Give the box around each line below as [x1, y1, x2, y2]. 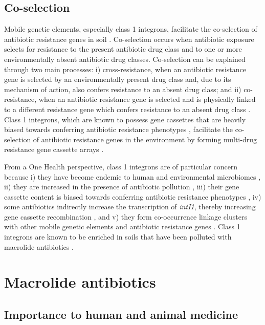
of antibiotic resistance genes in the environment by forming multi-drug [33, 134, 257, 144]
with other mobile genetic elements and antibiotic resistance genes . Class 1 [4, 221, 240, 232]
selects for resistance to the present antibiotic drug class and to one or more [4, 44, 242, 54]
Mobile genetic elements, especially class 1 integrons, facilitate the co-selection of [4, 24, 257, 34]
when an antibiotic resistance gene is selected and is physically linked [38, 94, 256, 104]
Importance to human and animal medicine [4, 307, 238, 322]
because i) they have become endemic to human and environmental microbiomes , [4, 171, 261, 182]
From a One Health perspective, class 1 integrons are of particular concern [4, 161, 238, 171]
